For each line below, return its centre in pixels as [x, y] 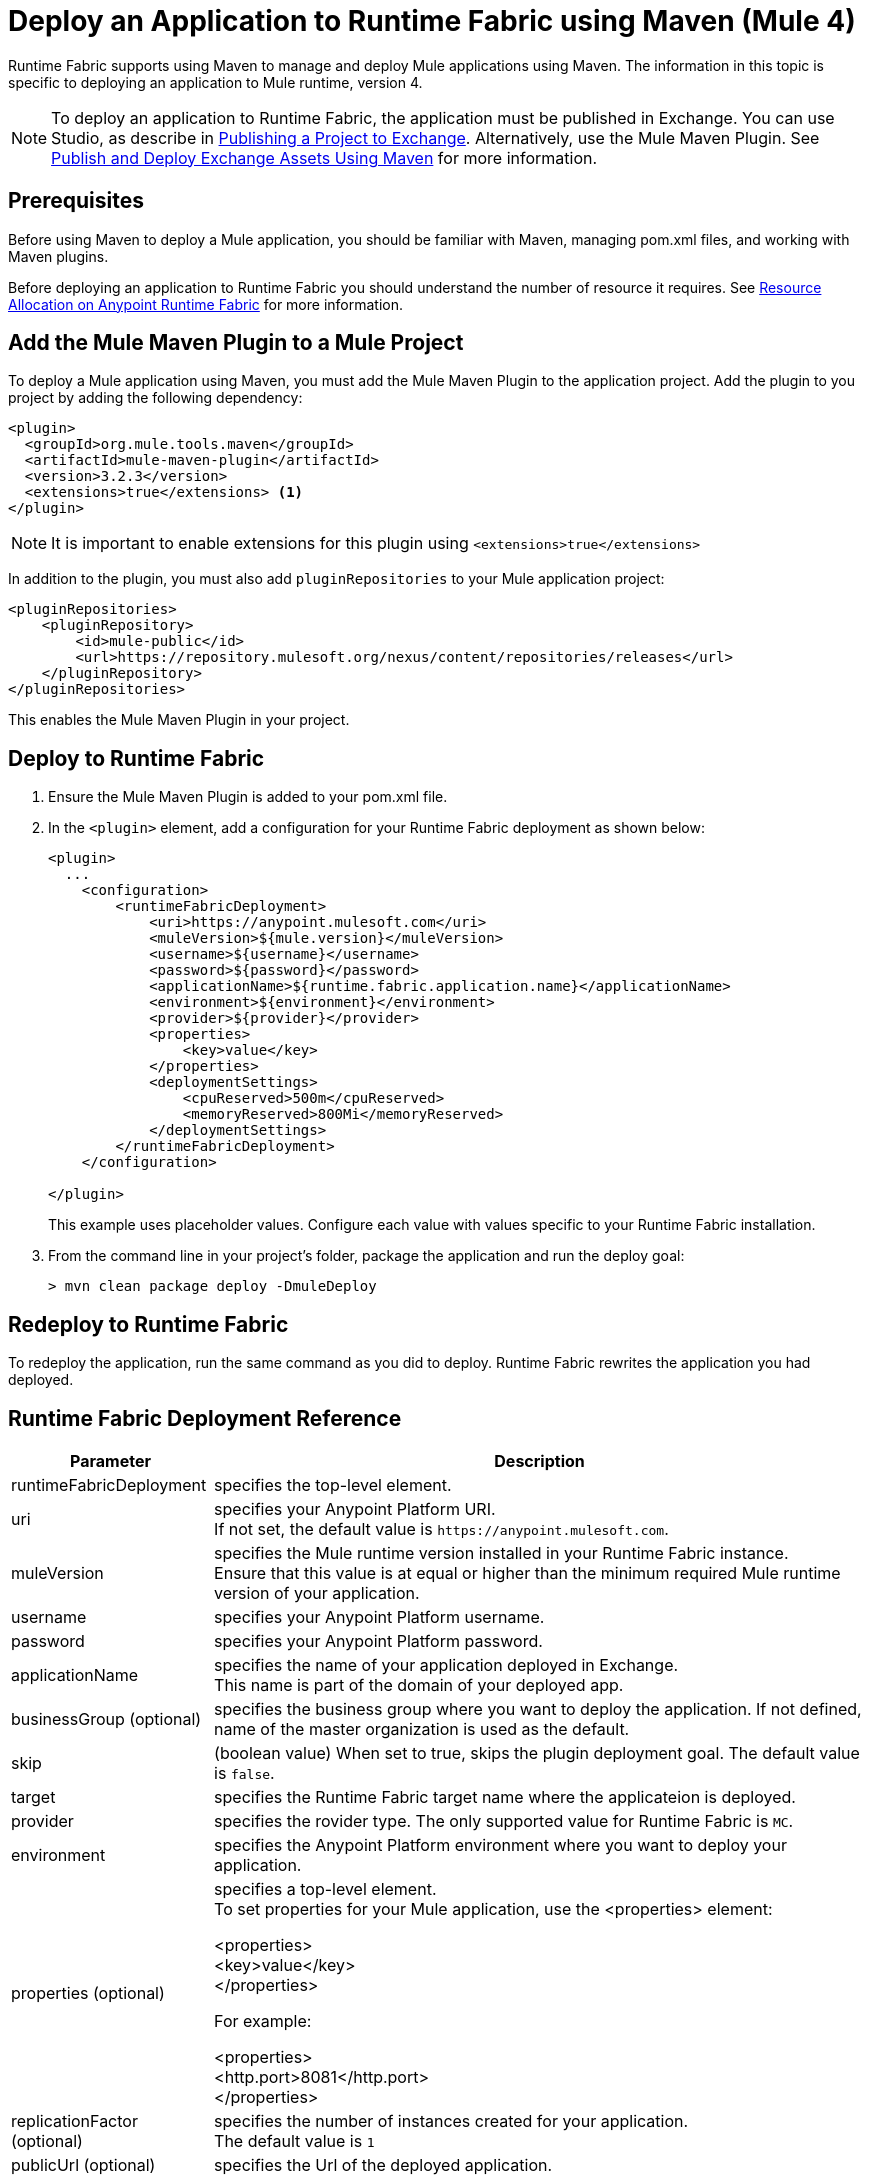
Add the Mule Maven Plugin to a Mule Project [236, 343]
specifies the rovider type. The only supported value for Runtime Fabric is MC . [504, 1820]
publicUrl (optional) [83, 2164]
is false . [244, 1772]
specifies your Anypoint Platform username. [379, 1616]
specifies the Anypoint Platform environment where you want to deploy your [500, 1844]
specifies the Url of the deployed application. [383, 2164]
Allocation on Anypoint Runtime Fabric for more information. [206, 304]
